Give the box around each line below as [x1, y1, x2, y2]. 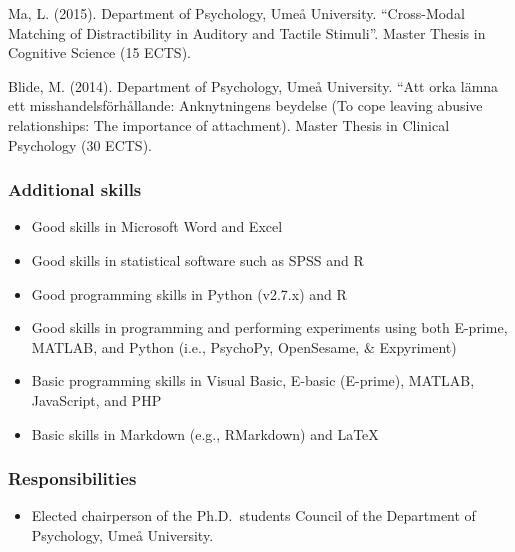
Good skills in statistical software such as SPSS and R [31, 249, 364, 270]
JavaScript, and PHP [31, 389, 162, 410]
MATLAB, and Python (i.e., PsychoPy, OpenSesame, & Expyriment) [31, 336, 457, 357]
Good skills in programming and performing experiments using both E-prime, [31, 317, 508, 338]
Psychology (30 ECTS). [8, 134, 152, 155]
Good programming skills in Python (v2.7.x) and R [31, 283, 347, 304]
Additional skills [8, 177, 142, 202]
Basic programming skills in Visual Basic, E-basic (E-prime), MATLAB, [31, 370, 475, 391]
